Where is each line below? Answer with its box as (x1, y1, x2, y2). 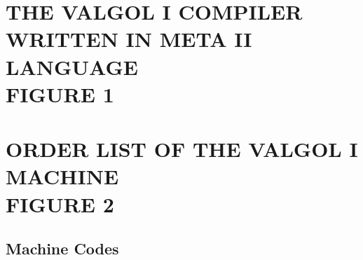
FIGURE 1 (6, 79, 114, 108)
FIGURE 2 (6, 189, 114, 218)
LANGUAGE (6, 52, 138, 81)
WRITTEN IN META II (6, 25, 252, 53)
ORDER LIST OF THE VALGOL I (6, 135, 358, 163)
